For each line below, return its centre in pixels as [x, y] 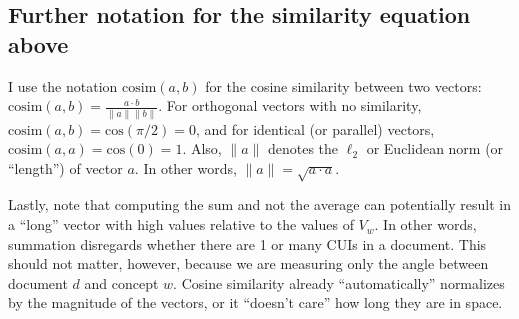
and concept [121, 282]
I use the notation [63, 85]
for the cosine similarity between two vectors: [343, 85]
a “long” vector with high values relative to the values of [181, 224]
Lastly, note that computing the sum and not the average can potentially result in [259, 204]
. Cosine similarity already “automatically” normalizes [339, 282]
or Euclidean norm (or [435, 148]
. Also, [202, 148]
